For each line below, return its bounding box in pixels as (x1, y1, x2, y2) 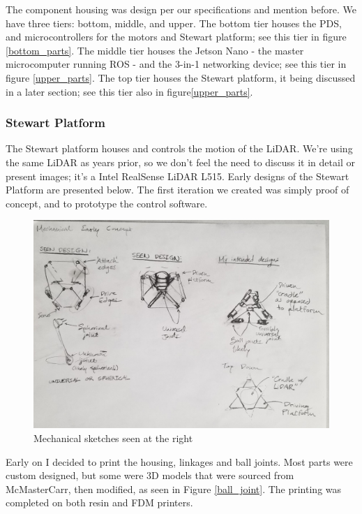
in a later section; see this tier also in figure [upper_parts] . (6, 84, 253, 98)
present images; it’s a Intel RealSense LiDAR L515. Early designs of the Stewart (6, 168, 349, 183)
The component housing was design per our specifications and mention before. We (6, 2, 356, 16)
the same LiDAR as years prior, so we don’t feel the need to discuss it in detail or (6, 154, 355, 169)
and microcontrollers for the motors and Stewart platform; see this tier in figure (6, 29, 347, 44)
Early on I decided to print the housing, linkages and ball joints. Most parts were (6, 454, 353, 469)
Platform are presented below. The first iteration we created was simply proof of (6, 182, 349, 197)
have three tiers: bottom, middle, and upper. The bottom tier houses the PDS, (6, 15, 342, 30)
